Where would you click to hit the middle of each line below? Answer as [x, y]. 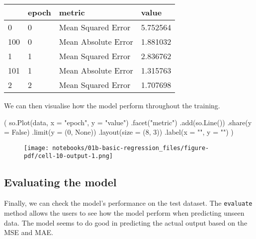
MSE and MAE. [29, 232]
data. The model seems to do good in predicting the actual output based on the [126, 222]
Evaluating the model [60, 182]
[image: [37, 148]
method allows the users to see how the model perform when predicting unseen [124, 212]
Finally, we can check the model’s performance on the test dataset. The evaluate [128, 203]
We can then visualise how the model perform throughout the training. [112, 105]
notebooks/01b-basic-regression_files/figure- [131, 148]
